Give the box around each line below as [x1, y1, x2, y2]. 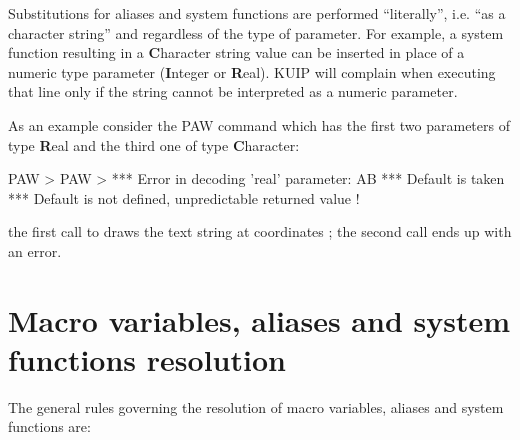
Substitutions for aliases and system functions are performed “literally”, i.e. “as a [8, 3, 506, 23]
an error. [8, 240, 62, 261]
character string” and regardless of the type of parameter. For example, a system [8, 22, 504, 43]
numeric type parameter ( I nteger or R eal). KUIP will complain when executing [8, 61, 496, 82]
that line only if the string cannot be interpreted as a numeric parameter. [8, 81, 458, 102]
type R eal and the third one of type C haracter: [8, 134, 300, 155]
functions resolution [8, 338, 286, 379]
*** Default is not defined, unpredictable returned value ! [8, 187, 360, 208]
